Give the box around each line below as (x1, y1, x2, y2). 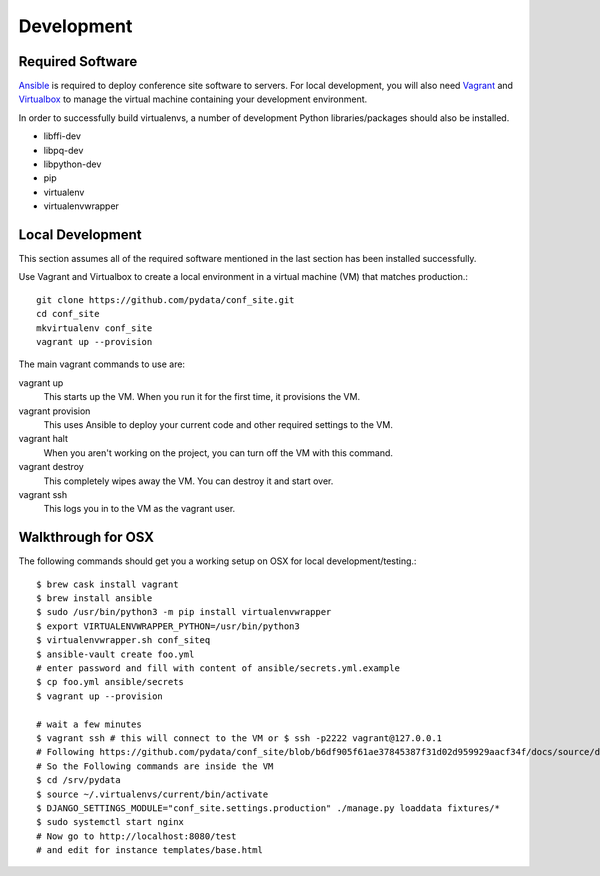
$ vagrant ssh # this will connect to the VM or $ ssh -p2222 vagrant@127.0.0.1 (36, 732, 443, 744)
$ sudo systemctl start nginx (36, 816, 185, 828)
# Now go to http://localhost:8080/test (36, 830, 237, 842)
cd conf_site (36, 308, 100, 320)
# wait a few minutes (36, 718, 142, 730)
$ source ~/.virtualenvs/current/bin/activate (36, 788, 269, 800)
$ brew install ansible (36, 593, 153, 604)
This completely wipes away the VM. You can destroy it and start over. (43, 475, 334, 487)
